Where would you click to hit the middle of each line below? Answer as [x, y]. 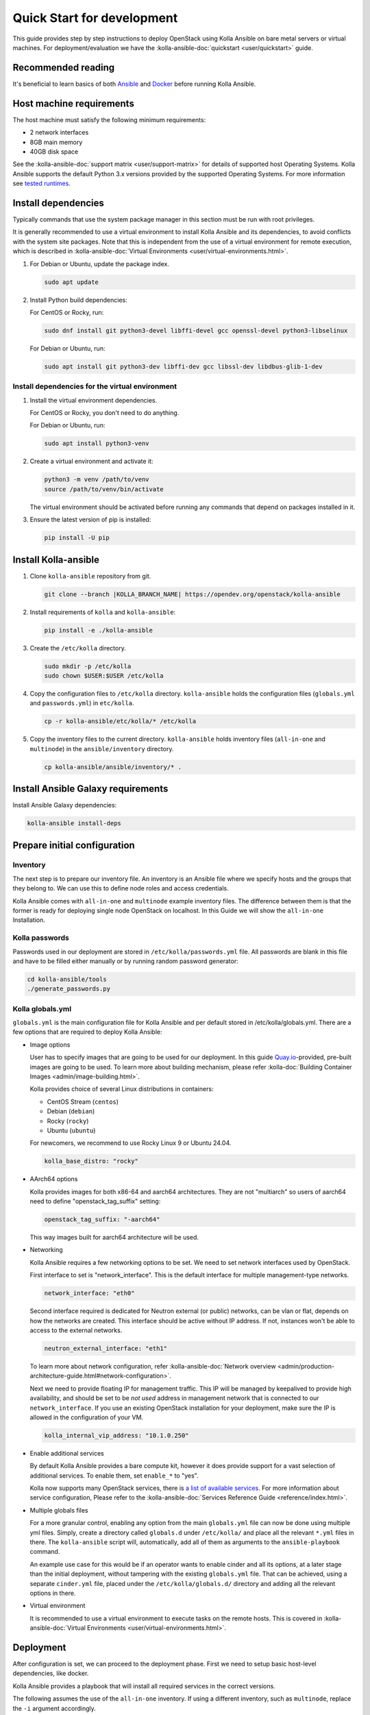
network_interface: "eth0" [89, 1293]
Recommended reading [64, 68]
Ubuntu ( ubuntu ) [71, 1130]
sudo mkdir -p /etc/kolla [88, 666]
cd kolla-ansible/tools [67, 979]
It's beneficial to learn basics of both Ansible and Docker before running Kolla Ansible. [134, 84]
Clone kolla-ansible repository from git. [90, 576]
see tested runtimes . [42, 184]
